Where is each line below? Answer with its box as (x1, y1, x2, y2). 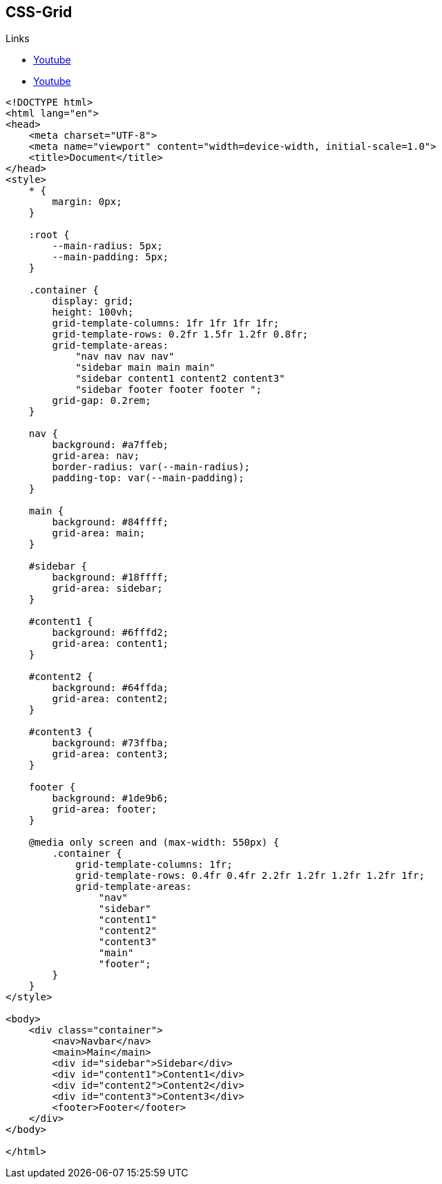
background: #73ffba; (52, 737, 169, 749)
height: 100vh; (52, 307, 134, 318)
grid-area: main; (52, 527, 146, 539)
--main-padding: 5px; (52, 251, 169, 263)
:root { (28, 229, 70, 241)
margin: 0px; (52, 196, 122, 208)
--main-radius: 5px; (52, 240, 163, 252)
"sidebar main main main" (75, 362, 215, 373)
